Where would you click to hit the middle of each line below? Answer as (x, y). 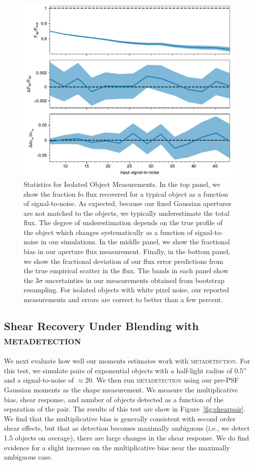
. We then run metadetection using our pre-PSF (166, 380)
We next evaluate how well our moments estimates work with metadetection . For (127, 361)
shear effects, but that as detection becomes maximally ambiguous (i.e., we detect (127, 428)
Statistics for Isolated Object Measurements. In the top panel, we (122, 184)
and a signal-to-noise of (39, 380)
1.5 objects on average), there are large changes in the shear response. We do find (127, 437)
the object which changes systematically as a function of (108, 232)
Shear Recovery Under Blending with (101, 326)
